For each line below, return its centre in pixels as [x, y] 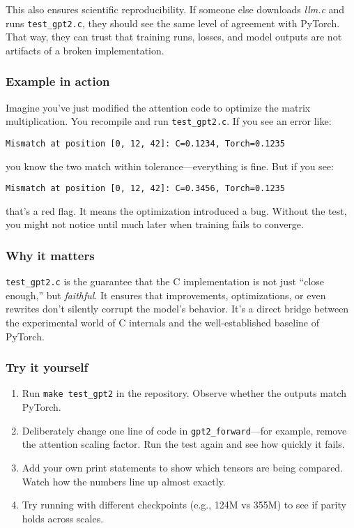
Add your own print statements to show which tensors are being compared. [183, 467]
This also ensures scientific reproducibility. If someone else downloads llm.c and [175, 9]
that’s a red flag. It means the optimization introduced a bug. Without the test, [176, 210]
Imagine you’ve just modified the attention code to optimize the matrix [158, 107]
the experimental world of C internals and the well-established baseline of [162, 323]
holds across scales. [63, 518]
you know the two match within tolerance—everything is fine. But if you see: [170, 166]
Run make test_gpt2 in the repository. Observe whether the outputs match [184, 393]
